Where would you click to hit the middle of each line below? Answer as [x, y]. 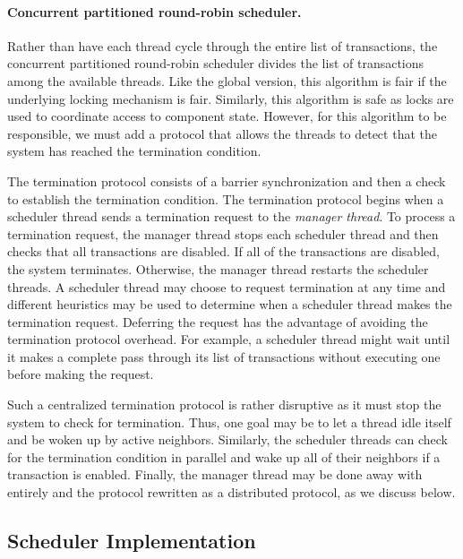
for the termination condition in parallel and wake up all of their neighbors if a [224, 456]
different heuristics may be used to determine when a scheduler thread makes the [230, 304]
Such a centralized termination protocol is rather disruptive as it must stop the [224, 404]
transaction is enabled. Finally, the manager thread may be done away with [215, 474]
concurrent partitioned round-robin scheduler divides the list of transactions [216, 63]
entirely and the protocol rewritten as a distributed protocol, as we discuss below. [231, 492]
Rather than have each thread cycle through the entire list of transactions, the [223, 45]
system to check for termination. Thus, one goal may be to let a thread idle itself [229, 421]
